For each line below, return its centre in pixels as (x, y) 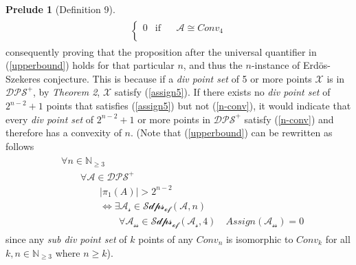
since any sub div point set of (66, 238)
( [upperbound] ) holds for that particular (90, 65)
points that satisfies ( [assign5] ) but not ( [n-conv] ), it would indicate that (199, 106)
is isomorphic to (259, 238)
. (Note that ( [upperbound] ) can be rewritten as (232, 132)
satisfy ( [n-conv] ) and (289, 119)
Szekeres (23, 78)
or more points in (174, 119)
